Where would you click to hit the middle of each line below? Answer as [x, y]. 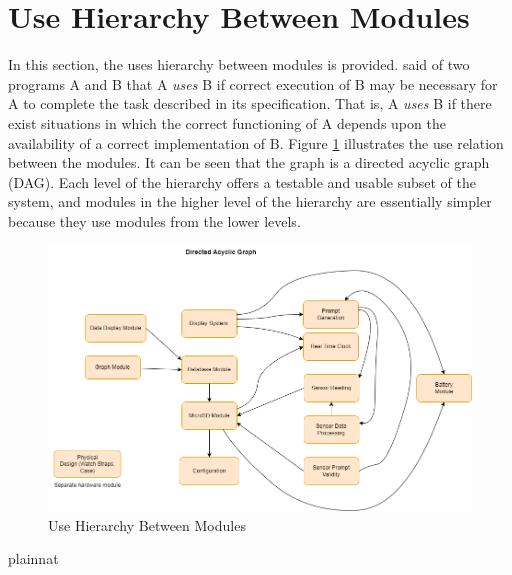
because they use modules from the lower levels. [154, 220]
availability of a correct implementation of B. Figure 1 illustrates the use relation [256, 142]
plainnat [33, 558]
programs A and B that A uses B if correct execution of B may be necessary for [253, 83]
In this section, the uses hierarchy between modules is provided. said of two [239, 64]
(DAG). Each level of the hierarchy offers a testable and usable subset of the [242, 181]
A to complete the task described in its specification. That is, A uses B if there [250, 103]
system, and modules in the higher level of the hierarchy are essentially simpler [250, 201]
